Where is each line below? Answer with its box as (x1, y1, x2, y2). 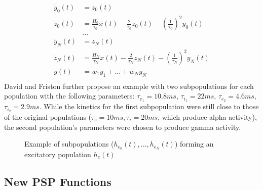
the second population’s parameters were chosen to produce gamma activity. (4, 121, 241, 132)
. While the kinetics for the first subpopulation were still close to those (39, 101, 259, 112)
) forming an (174, 138, 214, 149)
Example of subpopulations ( (24, 138, 114, 149)
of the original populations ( (4, 111, 92, 122)
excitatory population (24, 149, 91, 159)
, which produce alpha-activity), (158, 111, 257, 122)
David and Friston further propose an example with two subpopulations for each (4, 80, 254, 91)
